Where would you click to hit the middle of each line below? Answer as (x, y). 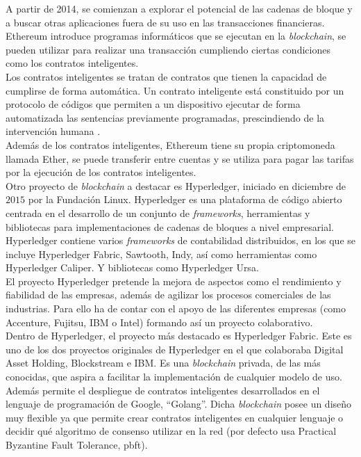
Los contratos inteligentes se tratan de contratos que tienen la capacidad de (166, 76)
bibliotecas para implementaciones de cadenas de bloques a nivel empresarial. (170, 226)
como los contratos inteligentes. (72, 63)
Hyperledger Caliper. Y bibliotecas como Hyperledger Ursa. (132, 267)
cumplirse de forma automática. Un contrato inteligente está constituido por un (175, 90)
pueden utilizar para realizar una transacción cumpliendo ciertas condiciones (168, 49)
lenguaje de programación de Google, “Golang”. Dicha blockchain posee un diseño (179, 404)
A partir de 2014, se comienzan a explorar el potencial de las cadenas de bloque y (179, 8)
